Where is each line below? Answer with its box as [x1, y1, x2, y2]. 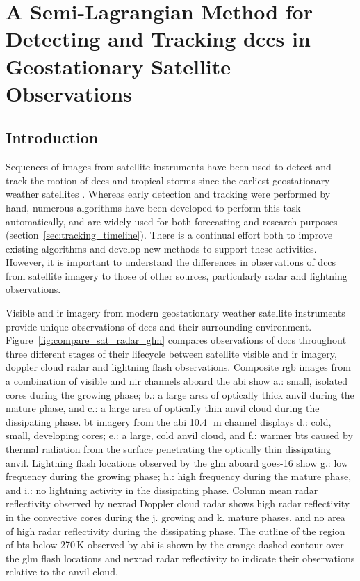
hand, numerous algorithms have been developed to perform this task [6, 200, 301, 214]
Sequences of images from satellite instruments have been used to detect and [6, 159, 332, 174]
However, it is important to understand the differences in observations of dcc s [6, 255, 336, 269]
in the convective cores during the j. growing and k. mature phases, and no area [6, 509, 345, 524]
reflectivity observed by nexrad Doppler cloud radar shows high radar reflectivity [6, 496, 350, 511]
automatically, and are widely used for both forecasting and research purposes [6, 214, 338, 228]
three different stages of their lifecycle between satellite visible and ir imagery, [6, 346, 337, 360]
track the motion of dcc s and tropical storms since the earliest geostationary [6, 173, 330, 187]
